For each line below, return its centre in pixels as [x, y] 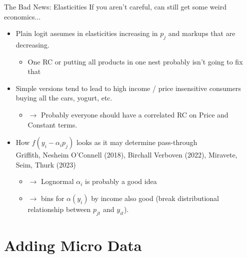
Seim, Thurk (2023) [46, 164]
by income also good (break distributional [155, 198]
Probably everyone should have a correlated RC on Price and [134, 114]
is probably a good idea [121, 181]
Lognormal [57, 181]
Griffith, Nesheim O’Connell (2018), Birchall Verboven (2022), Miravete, [126, 155]
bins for [52, 198]
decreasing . [32, 44]
